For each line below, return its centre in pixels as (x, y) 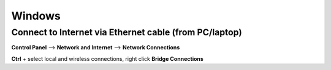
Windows (36, 16)
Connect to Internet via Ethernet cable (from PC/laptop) (127, 32)
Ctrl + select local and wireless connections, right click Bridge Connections (107, 58)
